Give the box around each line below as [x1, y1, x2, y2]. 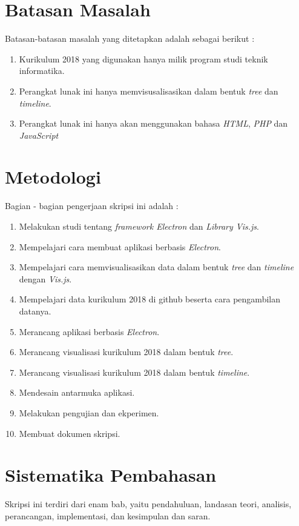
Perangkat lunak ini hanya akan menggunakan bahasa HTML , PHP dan [19, 117, 288, 130]
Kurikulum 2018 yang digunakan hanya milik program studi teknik [19, 52, 268, 65]
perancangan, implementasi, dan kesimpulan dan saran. [5, 509, 211, 522]
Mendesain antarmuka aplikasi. [19, 386, 135, 399]
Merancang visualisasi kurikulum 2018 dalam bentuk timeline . [19, 365, 250, 378]
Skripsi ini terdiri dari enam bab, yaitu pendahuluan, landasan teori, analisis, [5, 498, 292, 510]
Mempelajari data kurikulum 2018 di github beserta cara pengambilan [19, 293, 280, 305]
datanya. [19, 304, 51, 317]
